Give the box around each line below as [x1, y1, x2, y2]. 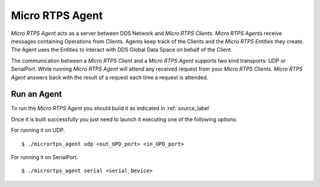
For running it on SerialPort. [11, 153, 78, 160]
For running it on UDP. [11, 126, 65, 134]
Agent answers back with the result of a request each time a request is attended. [11, 74, 209, 81]
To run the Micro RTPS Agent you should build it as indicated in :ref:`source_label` [11, 104, 211, 112]
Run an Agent [11, 89, 62, 99]
